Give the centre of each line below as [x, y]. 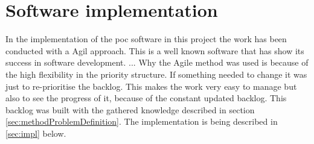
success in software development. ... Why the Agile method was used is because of [157, 62]
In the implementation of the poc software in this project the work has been [146, 39]
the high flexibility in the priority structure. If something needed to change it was [156, 74]
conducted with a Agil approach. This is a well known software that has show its [155, 50]
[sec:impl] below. [36, 133]
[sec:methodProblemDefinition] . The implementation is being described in [142, 121]
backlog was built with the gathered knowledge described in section [130, 109]
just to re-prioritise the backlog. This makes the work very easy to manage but [151, 86]
